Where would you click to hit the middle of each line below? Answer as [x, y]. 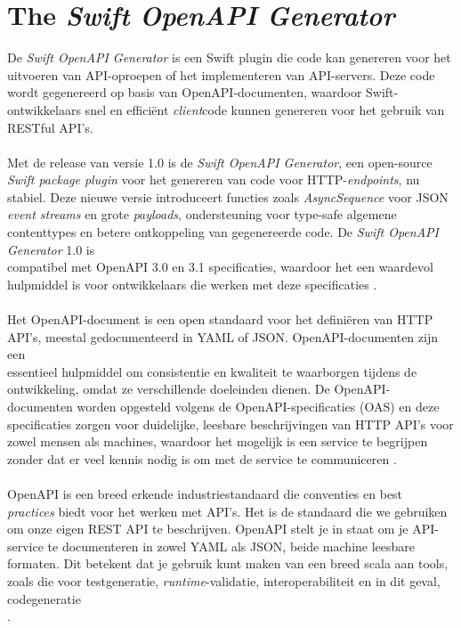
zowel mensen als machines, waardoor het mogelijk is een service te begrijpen [218, 441]
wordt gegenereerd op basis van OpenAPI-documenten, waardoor [185, 92]
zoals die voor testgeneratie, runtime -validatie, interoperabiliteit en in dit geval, [224, 580]
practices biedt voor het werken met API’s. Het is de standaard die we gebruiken [227, 511]
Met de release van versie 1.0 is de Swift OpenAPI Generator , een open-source [220, 162]
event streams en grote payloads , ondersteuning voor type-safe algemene [202, 214]
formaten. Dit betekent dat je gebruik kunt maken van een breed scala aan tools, [228, 563]
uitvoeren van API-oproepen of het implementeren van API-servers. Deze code [221, 74]
